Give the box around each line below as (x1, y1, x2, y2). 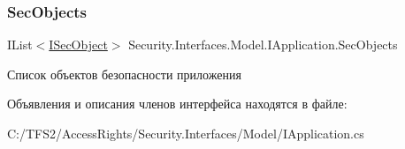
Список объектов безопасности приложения (7, 64, 241, 83)
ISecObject (49, 35, 108, 54)
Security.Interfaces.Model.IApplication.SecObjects (128, 35, 398, 54)
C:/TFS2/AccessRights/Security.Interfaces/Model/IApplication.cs (7, 124, 364, 142)
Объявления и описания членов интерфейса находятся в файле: (7, 94, 348, 113)
